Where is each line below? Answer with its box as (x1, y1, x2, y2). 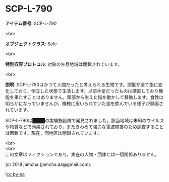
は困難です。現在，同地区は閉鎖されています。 (5, 130, 102, 136)
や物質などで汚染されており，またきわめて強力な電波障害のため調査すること (5, 124, 164, 130)
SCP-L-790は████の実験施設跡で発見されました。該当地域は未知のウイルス (5, 117, 164, 123)
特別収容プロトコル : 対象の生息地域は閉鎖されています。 (5, 61, 123, 67)
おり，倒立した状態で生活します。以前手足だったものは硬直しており (18, 87, 159, 94)
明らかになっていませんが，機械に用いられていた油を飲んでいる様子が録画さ (5, 100, 163, 106)
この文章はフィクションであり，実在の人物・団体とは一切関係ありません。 (5, 151, 160, 157)
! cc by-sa (5, 171, 25, 177)
